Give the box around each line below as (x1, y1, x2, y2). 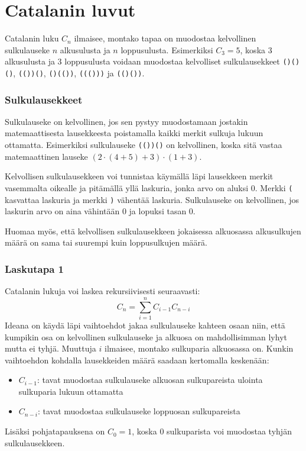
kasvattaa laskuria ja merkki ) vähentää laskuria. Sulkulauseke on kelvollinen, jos (5, 193, 300, 205)
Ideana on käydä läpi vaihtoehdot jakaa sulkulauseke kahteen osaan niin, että (5, 318, 285, 331)
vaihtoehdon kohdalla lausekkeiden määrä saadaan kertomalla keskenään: (5, 353, 269, 366)
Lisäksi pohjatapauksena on (5, 425, 105, 437)
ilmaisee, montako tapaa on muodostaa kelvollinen (74, 32, 256, 44)
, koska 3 (240, 43, 272, 56)
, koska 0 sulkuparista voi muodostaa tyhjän (132, 425, 292, 437)
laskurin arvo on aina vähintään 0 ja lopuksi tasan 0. (5, 205, 196, 217)
